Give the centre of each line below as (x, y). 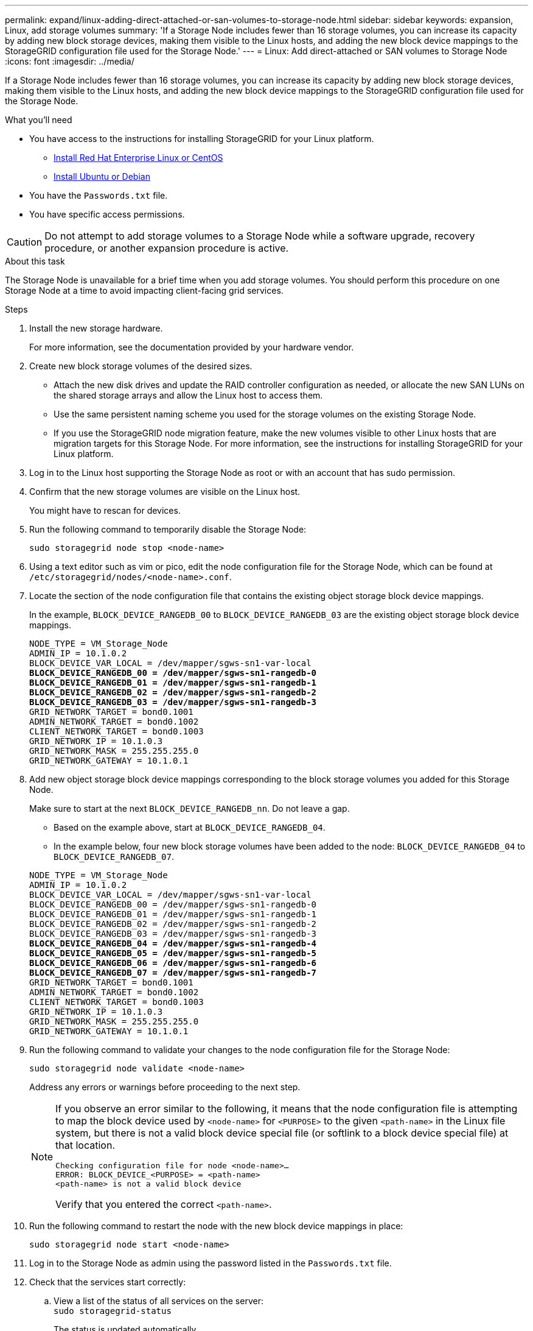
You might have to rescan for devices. (105, 510)
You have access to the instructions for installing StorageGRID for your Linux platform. (202, 139)
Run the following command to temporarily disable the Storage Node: (168, 529)
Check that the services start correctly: (108, 1282)
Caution (25, 242)
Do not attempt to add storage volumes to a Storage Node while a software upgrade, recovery (260, 236)
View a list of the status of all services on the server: (159, 1301)
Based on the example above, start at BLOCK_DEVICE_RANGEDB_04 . (190, 827)
